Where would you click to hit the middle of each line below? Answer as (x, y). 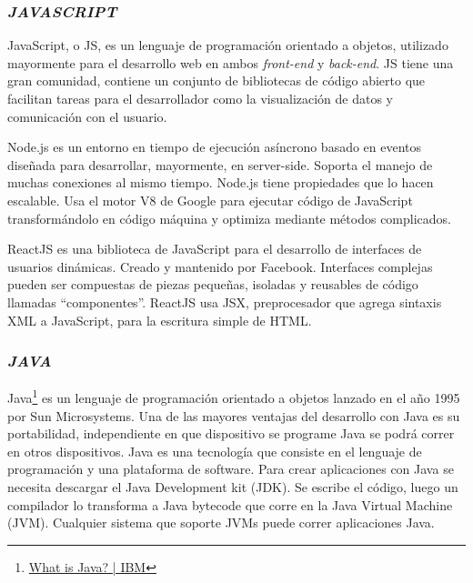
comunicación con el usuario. (87, 116)
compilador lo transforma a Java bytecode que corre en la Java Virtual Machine (230, 504)
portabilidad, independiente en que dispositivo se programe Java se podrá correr (231, 433)
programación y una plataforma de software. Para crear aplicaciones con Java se (231, 469)
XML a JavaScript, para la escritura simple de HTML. (160, 320)
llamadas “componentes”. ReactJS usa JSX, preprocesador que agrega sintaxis (225, 302)
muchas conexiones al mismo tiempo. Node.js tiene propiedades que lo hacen (221, 182)
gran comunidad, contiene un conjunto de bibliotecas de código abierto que (216, 80)
